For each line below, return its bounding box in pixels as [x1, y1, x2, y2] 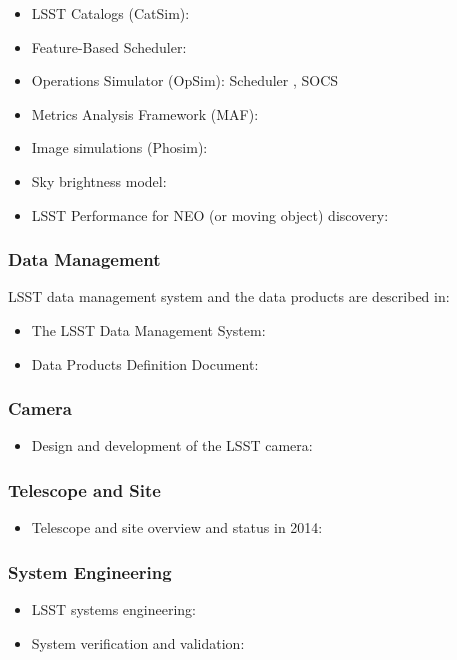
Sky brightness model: [31, 170, 167, 191]
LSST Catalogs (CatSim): [31, 3, 190, 23]
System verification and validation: [31, 632, 245, 653]
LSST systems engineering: [31, 599, 196, 619]
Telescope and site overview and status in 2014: [31, 517, 323, 538]
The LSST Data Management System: [31, 319, 266, 340]
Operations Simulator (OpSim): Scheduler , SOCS [31, 70, 339, 91]
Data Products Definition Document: [31, 353, 259, 374]
